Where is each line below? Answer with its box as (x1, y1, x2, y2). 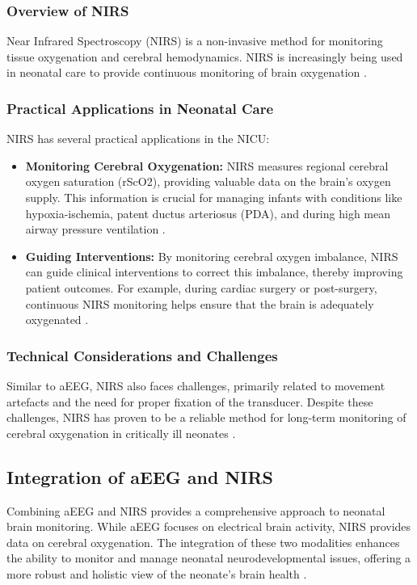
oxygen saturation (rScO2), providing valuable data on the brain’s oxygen (25, 173, 391, 190)
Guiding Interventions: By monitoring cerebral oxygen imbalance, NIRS (25, 247, 398, 264)
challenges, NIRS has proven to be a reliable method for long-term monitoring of (6, 409, 406, 426)
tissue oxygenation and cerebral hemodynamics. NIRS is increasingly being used (6, 48, 403, 65)
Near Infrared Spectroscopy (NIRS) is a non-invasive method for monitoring (6, 32, 383, 49)
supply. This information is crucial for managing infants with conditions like (25, 189, 402, 205)
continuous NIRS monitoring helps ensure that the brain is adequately (25, 295, 374, 312)
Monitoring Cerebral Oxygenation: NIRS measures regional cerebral (25, 157, 389, 174)
